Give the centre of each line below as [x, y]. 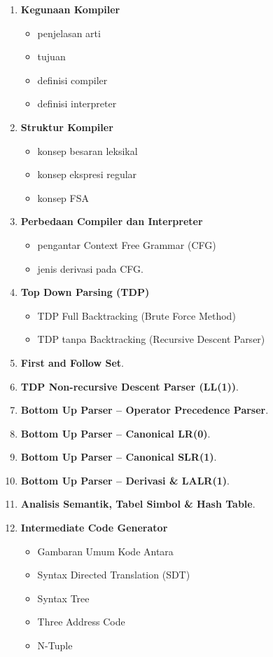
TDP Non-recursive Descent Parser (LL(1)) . [129, 386]
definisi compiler [72, 80]
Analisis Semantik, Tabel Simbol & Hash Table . [138, 504]
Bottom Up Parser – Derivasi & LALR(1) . [125, 480]
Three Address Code [81, 622]
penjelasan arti [69, 33]
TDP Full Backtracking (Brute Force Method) [136, 315]
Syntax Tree [63, 598]
